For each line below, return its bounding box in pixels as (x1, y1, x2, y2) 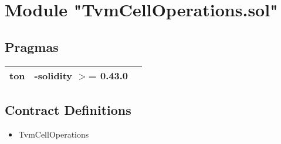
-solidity (34, 68, 73, 82)
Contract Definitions (5, 100, 131, 118)
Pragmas (5, 37, 59, 55)
